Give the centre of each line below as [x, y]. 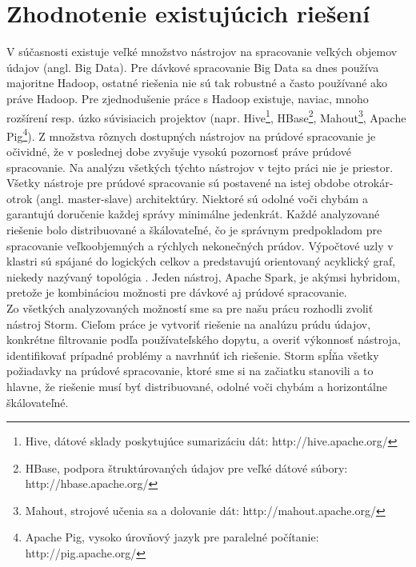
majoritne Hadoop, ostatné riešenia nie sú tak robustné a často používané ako [197, 83]
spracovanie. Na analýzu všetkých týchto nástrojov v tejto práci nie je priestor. [200, 167]
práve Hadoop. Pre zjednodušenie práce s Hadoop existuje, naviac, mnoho [188, 98]
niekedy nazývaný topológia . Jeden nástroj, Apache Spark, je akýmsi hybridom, [204, 276]
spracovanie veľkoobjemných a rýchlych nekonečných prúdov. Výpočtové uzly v [200, 245]
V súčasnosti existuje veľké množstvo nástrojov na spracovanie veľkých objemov [202, 52]
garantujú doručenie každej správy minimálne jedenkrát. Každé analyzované [193, 214]
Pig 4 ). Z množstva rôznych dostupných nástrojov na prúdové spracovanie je [191, 134]
